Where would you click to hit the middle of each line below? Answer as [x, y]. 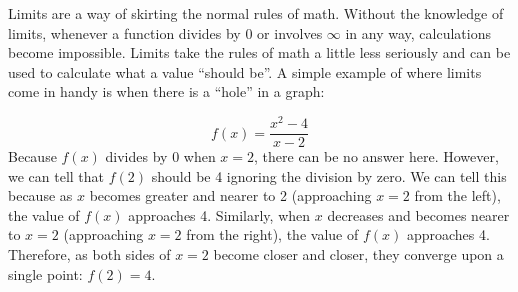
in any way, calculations [418, 32]
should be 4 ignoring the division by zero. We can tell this [329, 175]
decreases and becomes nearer [418, 214]
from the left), [457, 195]
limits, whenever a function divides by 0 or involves [165, 32]
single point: [45, 273]
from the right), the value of [272, 234]
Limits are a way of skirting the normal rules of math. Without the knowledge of [256, 13]
